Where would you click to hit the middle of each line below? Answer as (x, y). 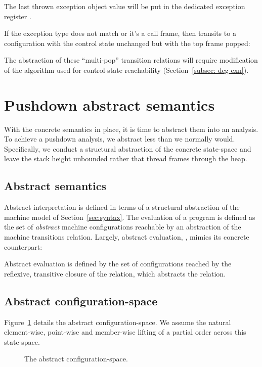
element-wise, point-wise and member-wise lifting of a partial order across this (125, 332)
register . (18, 16)
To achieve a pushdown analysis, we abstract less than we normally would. (120, 139)
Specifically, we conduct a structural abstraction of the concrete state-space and (128, 148)
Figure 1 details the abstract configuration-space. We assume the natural (118, 322)
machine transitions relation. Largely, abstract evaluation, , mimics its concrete (127, 237)
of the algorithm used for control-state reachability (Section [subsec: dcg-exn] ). (126, 70)
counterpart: (23, 246)
